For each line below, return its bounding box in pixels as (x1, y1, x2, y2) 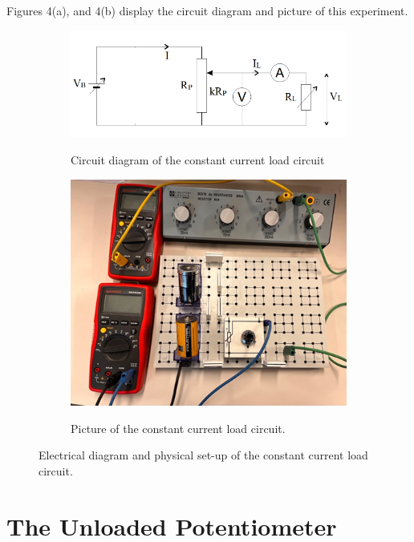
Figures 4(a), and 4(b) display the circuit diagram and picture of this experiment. (6, 2, 408, 18)
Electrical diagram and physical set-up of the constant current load (39, 447, 368, 463)
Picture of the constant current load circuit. (71, 419, 286, 436)
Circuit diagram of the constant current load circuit (71, 152, 325, 168)
